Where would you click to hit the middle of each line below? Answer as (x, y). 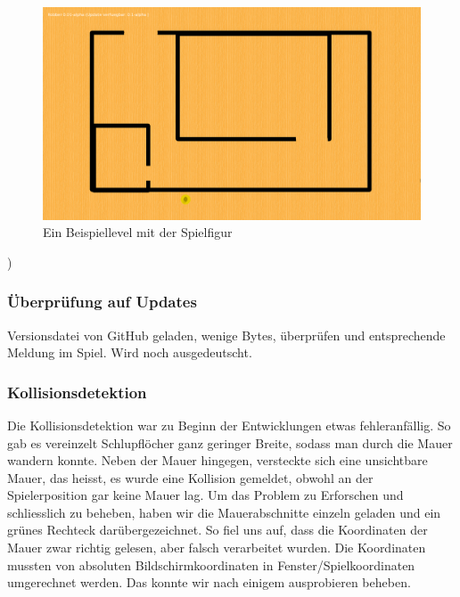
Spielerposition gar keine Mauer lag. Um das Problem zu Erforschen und (205, 495)
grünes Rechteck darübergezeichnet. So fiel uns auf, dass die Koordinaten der (218, 530)
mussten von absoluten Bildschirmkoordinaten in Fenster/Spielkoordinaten (211, 564)
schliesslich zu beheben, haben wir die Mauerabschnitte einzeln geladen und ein (224, 512)
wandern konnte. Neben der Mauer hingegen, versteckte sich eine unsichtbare (218, 460)
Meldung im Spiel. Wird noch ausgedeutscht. (130, 352)
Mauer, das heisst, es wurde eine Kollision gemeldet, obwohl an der (190, 477)
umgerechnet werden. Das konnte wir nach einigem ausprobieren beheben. (209, 582)
